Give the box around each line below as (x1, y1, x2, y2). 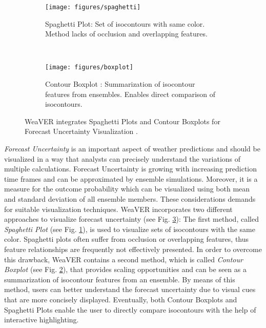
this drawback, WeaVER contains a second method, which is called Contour (4, 254, 243, 264)
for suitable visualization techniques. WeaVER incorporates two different (4, 203, 233, 214)
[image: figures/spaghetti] (45, 4, 141, 11)
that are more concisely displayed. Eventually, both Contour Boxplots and (4, 294, 237, 304)
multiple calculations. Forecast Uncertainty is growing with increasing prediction (4, 163, 257, 174)
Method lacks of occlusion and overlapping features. (45, 28, 208, 39)
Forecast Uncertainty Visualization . (25, 126, 138, 137)
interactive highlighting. (4, 314, 79, 325)
